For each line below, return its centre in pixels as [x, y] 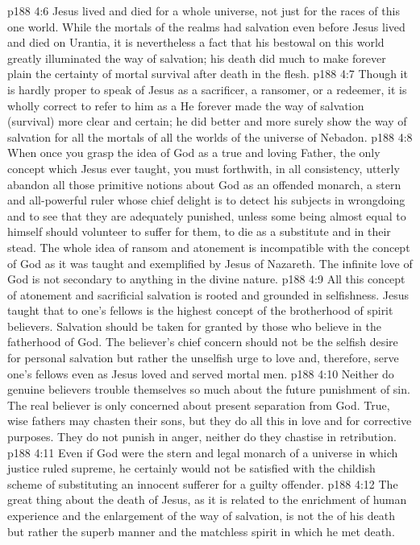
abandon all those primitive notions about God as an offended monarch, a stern [204, 184]
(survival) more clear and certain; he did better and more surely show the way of [207, 121]
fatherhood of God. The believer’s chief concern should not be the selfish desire [203, 342]
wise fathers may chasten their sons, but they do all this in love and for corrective [210, 421]
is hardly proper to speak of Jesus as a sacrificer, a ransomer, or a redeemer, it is [207, 89]
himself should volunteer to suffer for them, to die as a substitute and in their [199, 231]
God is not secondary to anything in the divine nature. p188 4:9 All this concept [206, 279]
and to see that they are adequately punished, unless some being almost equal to [207, 215]
